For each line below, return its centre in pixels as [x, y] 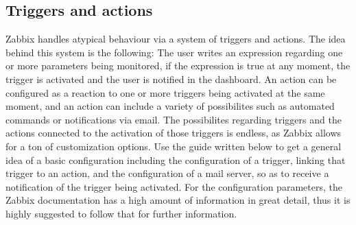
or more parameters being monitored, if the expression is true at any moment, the [178, 66]
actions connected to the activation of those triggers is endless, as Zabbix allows [174, 133]
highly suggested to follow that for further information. [121, 213]
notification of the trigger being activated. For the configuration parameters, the [174, 186]
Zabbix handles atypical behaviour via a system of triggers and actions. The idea [176, 39]
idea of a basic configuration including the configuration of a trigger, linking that [176, 159]
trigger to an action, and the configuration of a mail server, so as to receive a [167, 173]
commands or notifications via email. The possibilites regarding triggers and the [174, 119]
